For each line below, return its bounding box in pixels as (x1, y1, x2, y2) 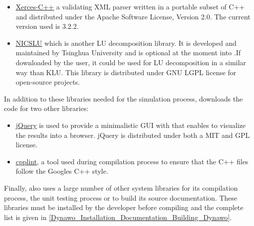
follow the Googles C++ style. (15, 166, 108, 176)
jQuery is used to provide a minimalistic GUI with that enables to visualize (15, 119, 246, 130)
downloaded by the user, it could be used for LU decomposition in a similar (15, 57, 246, 67)
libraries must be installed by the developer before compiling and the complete (4, 202, 244, 213)
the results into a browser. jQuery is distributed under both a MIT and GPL (15, 129, 250, 140)
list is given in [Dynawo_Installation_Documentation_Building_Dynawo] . (4, 212, 232, 222)
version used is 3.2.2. (15, 21, 79, 31)
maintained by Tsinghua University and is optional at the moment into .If (15, 47, 241, 58)
